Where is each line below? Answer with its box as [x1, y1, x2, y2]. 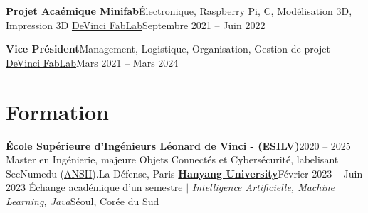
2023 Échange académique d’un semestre [6, 180, 183, 195]
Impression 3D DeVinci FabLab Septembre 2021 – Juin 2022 [6, 17, 266, 32]
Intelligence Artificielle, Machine [191, 180, 335, 195]
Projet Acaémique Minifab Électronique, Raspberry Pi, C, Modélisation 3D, [6, 4, 352, 18]
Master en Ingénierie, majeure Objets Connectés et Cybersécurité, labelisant [6, 152, 339, 167]
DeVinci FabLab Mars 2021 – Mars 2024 [6, 55, 179, 70]
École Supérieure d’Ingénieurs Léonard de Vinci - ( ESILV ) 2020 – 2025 [6, 138, 351, 153]
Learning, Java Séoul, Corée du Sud [6, 193, 159, 208]
